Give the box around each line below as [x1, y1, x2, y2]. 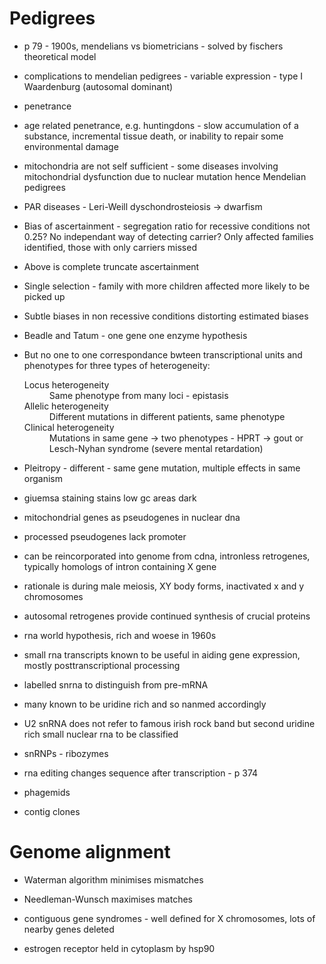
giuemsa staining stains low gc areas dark [23, 492, 197, 504]
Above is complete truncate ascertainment [23, 260, 200, 272]
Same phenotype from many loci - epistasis [48, 389, 229, 401]
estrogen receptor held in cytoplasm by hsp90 [23, 942, 216, 954]
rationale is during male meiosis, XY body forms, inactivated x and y [23, 580, 305, 592]
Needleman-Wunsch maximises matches [23, 893, 193, 905]
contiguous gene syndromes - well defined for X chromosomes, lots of [23, 912, 316, 924]
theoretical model [23, 50, 97, 62]
